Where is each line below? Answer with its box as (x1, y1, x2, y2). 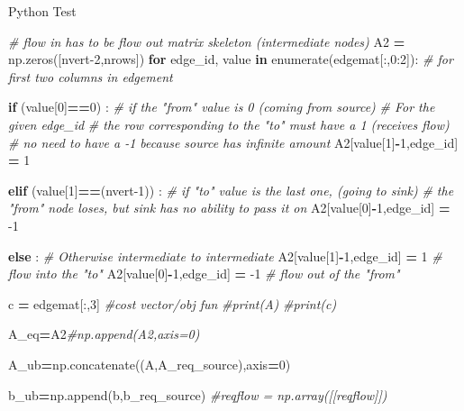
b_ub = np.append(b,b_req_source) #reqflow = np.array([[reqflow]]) (8, 385, 387, 404)
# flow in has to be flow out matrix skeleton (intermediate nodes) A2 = (8, 32, 405, 50)
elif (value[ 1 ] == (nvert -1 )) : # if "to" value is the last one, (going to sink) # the (8, 180, 454, 199)
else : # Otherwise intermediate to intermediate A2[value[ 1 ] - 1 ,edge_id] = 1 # (8, 246, 442, 265)
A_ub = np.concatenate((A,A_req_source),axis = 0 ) (8, 354, 291, 373)
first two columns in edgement (8, 67, 173, 86)
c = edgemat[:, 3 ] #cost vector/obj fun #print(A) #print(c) (8, 294, 337, 313)
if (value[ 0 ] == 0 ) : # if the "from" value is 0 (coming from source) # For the (8, 97, 435, 116)
